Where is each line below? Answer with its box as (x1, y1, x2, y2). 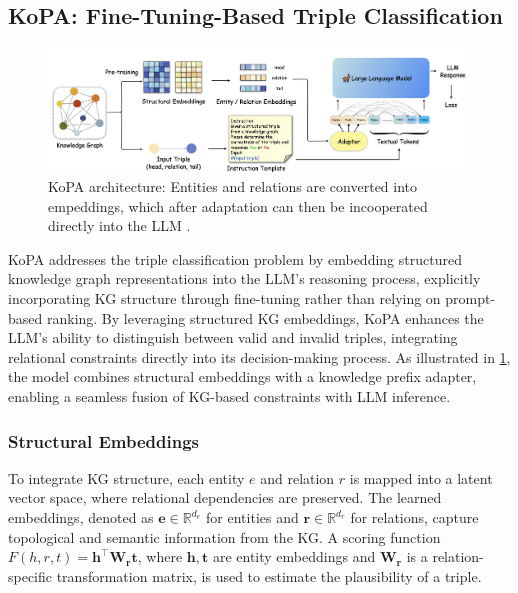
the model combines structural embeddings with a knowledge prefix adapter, (8, 366, 477, 387)
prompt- (445, 288, 496, 309)
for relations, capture (350, 507, 479, 528)
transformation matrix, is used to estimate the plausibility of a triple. (56, 565, 482, 586)
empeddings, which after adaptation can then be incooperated (48, 195, 428, 216)
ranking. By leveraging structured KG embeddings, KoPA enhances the (46, 307, 484, 328)
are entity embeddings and (212, 546, 376, 567)
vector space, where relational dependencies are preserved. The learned (8, 487, 442, 508)
